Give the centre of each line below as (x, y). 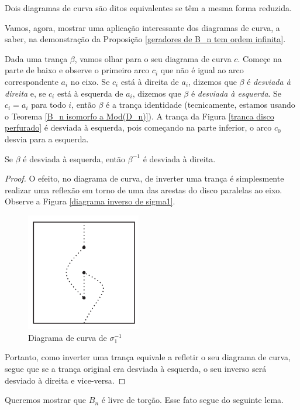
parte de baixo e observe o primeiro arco (77, 70)
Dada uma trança (36, 58)
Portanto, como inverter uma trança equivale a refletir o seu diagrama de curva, (148, 357)
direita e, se (25, 93)
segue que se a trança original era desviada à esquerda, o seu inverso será (136, 368)
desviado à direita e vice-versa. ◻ (65, 380)
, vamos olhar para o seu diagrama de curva (153, 58)
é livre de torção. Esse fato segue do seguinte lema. (192, 400)
